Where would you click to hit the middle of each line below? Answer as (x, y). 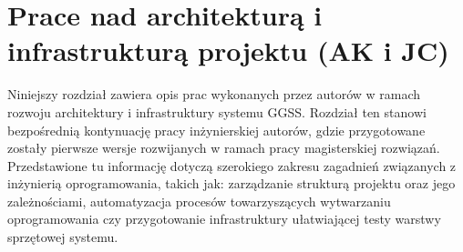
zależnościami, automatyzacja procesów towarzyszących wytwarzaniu (199, 201)
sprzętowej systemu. (63, 237)
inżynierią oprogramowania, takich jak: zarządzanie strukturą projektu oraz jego (231, 183)
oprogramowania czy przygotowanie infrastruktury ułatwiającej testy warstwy (224, 219)
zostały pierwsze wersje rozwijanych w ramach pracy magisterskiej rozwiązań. (224, 148)
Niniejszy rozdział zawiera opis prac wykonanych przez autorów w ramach (214, 94)
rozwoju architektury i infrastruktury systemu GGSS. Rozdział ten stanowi (217, 111)
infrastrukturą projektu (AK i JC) (228, 50)
